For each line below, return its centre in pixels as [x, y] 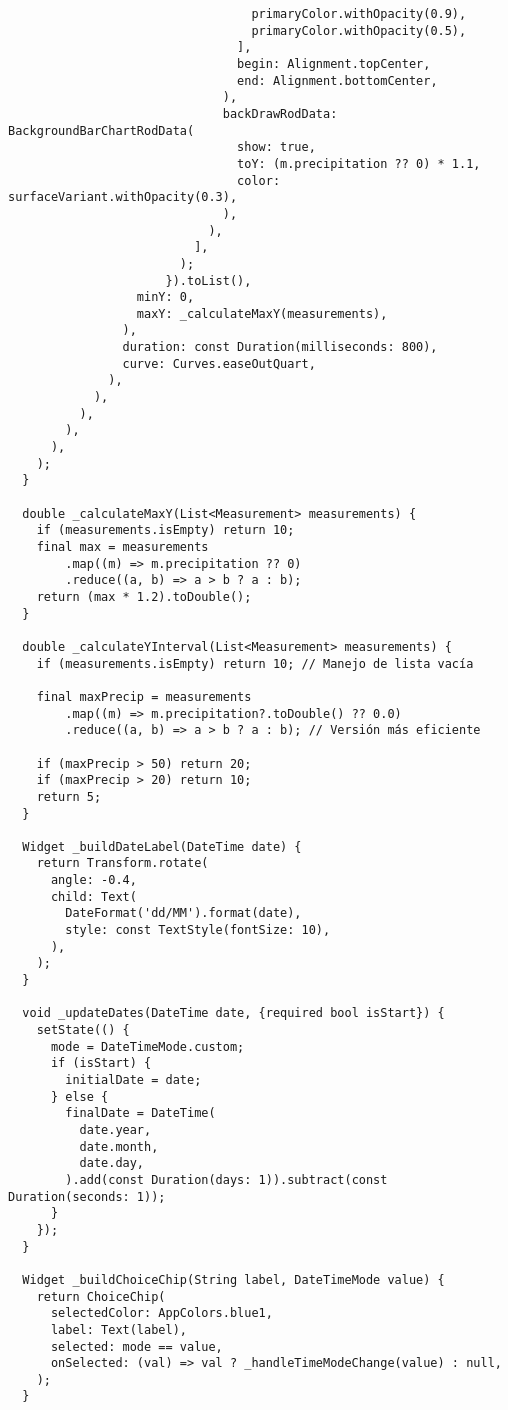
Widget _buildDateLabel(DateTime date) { [162, 846]
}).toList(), [208, 280]
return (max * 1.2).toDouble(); [144, 596]
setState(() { [83, 1030]
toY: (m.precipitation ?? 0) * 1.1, [359, 163]
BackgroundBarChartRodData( [101, 130]
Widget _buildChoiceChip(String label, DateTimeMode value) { [233, 1279]
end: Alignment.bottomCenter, [337, 80]
